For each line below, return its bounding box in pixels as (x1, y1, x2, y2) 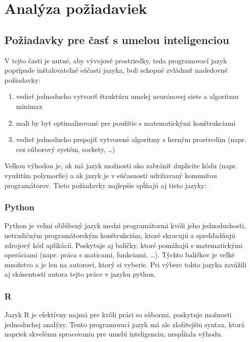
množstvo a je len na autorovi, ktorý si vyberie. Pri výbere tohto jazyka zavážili (4, 259, 247, 269)
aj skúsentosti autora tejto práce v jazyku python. (4, 269, 156, 279)
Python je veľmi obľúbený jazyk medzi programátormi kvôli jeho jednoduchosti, (4, 220, 246, 231)
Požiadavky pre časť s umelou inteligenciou (4, 32, 229, 47)
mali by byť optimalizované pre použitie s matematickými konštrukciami (16, 117, 236, 128)
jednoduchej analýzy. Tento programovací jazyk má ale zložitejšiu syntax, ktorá (4, 319, 245, 329)
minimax (16, 100, 43, 111)
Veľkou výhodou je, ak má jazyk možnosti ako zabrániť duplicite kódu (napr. (4, 160, 238, 171)
